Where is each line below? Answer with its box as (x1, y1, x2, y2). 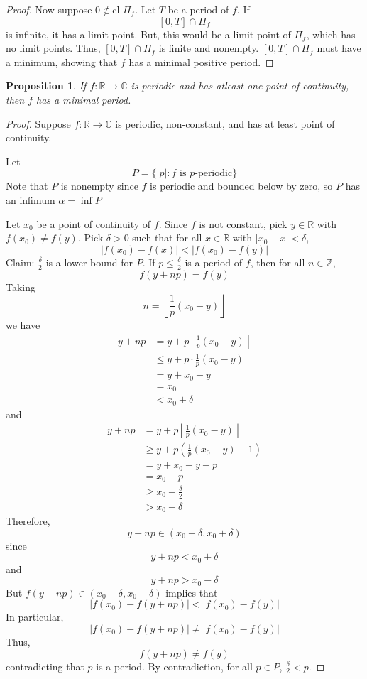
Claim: (6, 254, 35, 269)
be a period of (168, 2, 229, 16)
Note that (6, 178, 48, 193)
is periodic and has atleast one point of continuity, (131, 78, 349, 93)
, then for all (250, 254, 305, 269)
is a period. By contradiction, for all (96, 658, 253, 673)
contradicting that (6, 658, 84, 673)
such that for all (132, 230, 202, 245)
